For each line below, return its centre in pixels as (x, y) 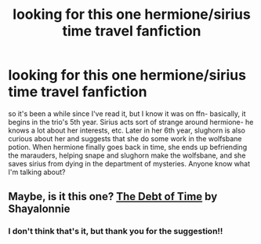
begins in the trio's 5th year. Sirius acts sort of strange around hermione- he (131, 122)
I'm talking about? (37, 172)
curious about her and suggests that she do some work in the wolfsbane (125, 138)
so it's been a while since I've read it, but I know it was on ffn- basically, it (127, 113)
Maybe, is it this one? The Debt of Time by (113, 197)
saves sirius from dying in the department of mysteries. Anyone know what (129, 163)
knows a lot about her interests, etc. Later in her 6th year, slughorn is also (127, 130)
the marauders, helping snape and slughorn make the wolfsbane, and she (127, 155)
